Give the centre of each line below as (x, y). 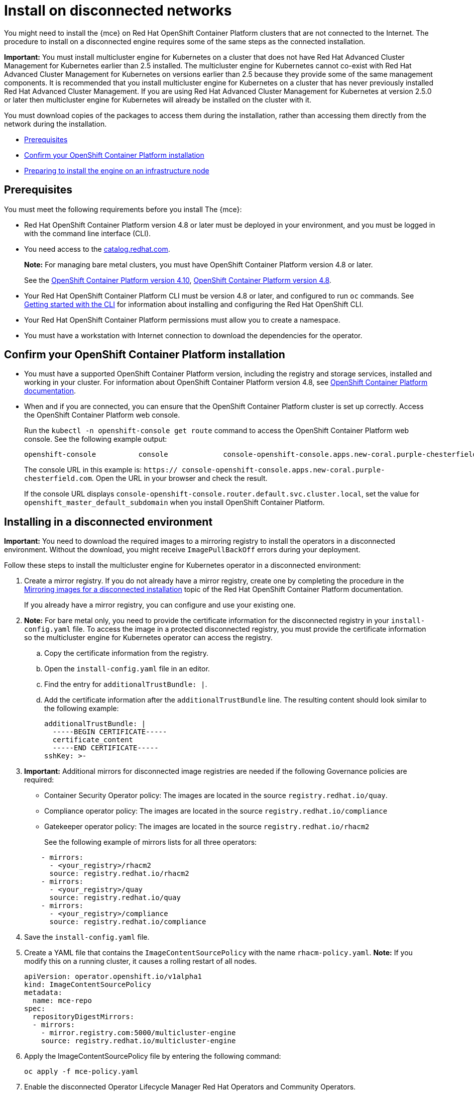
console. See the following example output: (96, 439)
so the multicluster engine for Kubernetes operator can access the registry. (148, 638)
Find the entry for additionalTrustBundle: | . (126, 684)
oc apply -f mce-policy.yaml (81, 1072)
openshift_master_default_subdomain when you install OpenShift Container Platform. (174, 503)
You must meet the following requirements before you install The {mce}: (123, 209)
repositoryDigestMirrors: (83, 1017)
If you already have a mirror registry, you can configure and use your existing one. (160, 605)
